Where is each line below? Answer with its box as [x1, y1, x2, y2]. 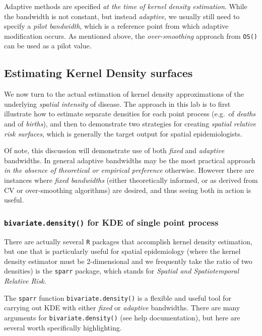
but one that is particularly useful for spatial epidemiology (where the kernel [4, 246, 241, 256]
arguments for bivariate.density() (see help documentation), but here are [4, 312, 240, 322]
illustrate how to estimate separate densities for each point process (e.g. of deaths [4, 108, 256, 119]
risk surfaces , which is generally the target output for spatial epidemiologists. [4, 128, 242, 139]
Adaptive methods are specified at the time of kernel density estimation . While [4, 1, 247, 11]
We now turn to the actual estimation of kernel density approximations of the [4, 89, 244, 99]
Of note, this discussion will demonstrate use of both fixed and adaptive [4, 145, 225, 156]
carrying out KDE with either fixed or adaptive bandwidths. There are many [4, 302, 240, 313]
